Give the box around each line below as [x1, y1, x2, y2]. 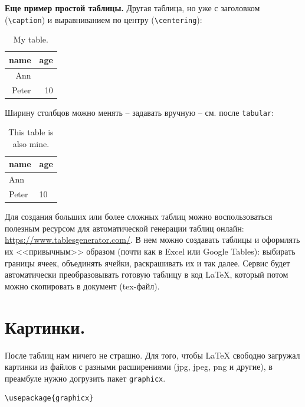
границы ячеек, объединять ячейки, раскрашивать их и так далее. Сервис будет [5, 256, 290, 269]
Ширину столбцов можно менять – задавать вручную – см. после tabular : [5, 106, 274, 118]
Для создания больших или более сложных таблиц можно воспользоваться [5, 210, 273, 223]
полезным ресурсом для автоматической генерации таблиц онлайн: [5, 222, 244, 234]
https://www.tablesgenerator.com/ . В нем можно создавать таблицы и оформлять [5, 233, 300, 246]
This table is [8, 126, 54, 138]
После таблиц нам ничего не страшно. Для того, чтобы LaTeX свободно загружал [5, 349, 300, 361]
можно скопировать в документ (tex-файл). [5, 279, 160, 292]
